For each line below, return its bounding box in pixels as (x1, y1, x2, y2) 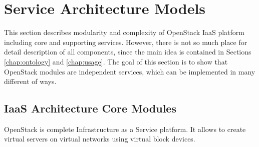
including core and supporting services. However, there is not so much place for (4, 36, 247, 47)
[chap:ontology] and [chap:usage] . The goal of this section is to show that (4, 56, 228, 66)
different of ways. (4, 76, 57, 86)
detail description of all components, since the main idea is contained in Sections (4, 46, 251, 57)
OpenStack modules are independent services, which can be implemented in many (4, 66, 255, 76)
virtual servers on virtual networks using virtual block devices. (4, 133, 195, 144)
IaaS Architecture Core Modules (4, 100, 176, 116)
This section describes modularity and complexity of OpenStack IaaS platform (4, 27, 244, 37)
